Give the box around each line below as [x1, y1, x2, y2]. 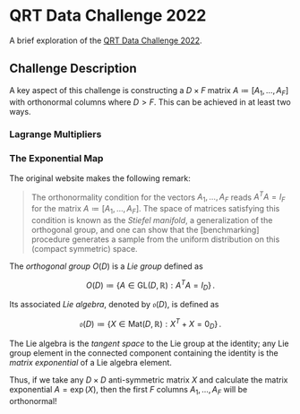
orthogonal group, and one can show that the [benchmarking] [30, 225, 260, 236]
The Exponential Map [9, 152, 104, 165]
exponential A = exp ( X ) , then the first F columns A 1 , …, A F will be [9, 384, 248, 397]
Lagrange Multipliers [9, 128, 102, 141]
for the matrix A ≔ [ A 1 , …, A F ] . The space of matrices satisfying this [30, 203, 280, 216]
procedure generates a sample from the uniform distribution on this [30, 234, 280, 245]
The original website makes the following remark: [9, 172, 191, 184]
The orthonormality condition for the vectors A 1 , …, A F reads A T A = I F [30, 190, 286, 204]
